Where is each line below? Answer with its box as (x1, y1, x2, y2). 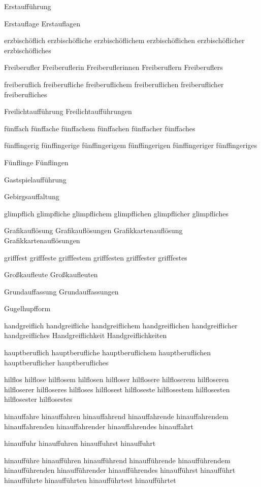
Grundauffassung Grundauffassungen (4, 286, 119, 296)
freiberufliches (4, 89, 47, 99)
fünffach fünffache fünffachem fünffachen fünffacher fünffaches (4, 123, 195, 133)
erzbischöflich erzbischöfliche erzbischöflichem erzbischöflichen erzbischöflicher (4, 35, 245, 46)
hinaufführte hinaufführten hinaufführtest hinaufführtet (4, 475, 176, 485)
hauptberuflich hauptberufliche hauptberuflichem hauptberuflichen (4, 347, 211, 358)
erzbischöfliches (4, 45, 51, 55)
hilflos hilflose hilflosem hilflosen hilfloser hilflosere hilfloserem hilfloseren (4, 374, 229, 385)
